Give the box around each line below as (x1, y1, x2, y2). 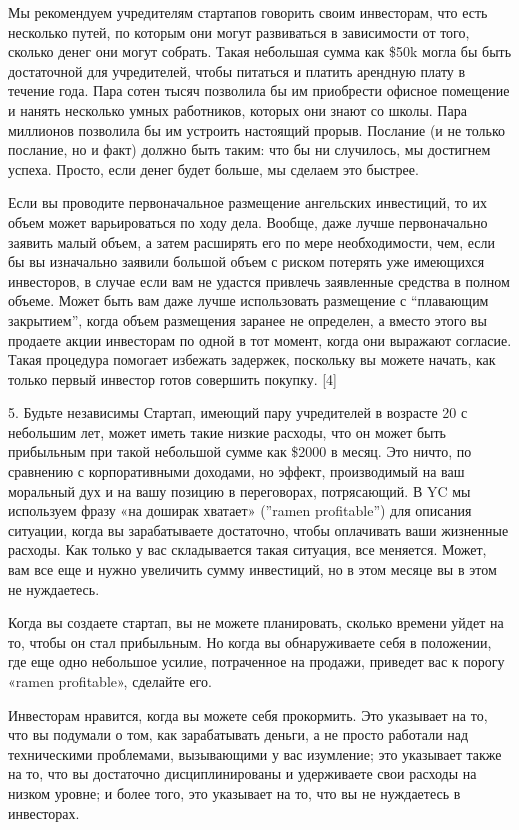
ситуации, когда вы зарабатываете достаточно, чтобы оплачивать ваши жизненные (8, 519, 509, 540)
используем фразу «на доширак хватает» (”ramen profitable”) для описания (8, 500, 472, 521)
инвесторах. (8, 802, 80, 823)
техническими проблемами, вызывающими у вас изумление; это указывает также (8, 743, 502, 764)
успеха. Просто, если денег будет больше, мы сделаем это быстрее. (8, 158, 419, 179)
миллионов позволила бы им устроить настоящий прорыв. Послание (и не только (8, 119, 506, 140)
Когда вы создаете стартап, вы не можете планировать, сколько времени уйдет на (8, 612, 504, 633)
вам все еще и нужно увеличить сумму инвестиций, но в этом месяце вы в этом (8, 559, 497, 580)
